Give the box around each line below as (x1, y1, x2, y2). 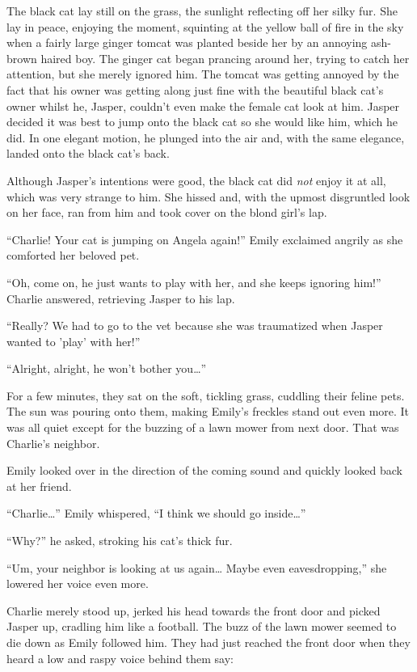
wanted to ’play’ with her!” (6, 332, 141, 349)
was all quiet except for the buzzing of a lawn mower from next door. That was (6, 419, 399, 436)
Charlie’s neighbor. (6, 434, 100, 451)
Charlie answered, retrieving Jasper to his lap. (6, 290, 235, 306)
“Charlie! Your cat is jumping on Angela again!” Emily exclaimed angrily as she (6, 230, 403, 247)
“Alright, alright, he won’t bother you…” (6, 360, 207, 377)
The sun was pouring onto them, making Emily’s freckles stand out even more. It (6, 403, 410, 420)
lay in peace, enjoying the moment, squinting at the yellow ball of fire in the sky (6, 18, 404, 35)
